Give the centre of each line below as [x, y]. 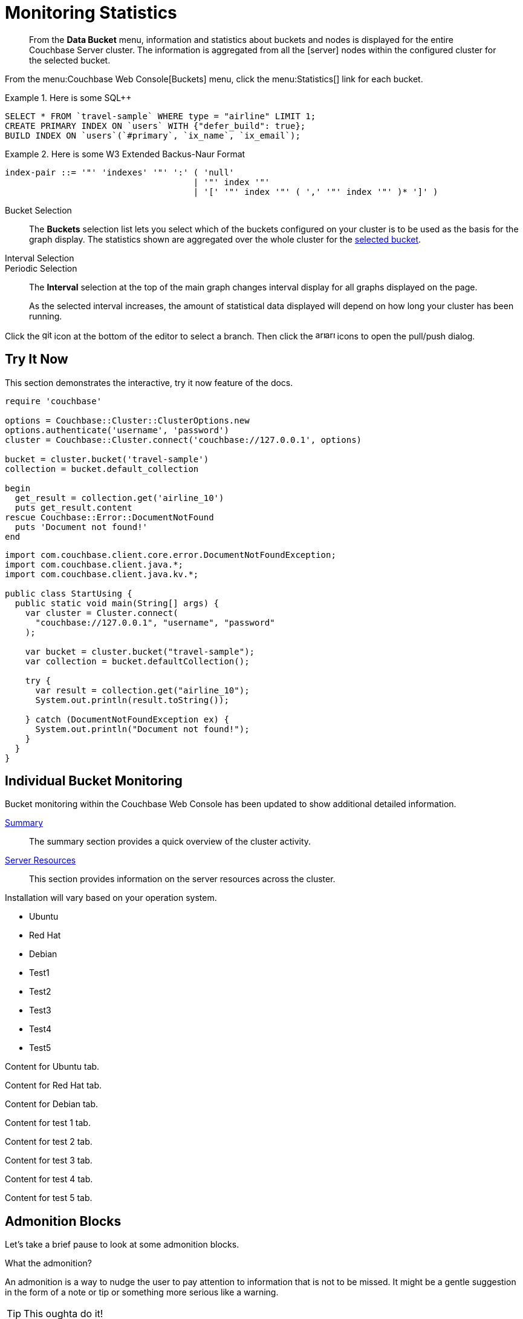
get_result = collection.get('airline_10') [119, 498]
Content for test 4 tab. [49, 1179]
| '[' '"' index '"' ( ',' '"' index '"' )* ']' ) [316, 191]
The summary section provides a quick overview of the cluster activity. [170, 842]
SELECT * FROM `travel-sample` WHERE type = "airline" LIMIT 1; [161, 116]
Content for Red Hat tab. [54, 1085]
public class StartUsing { [69, 593]
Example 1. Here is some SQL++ [68, 97]
